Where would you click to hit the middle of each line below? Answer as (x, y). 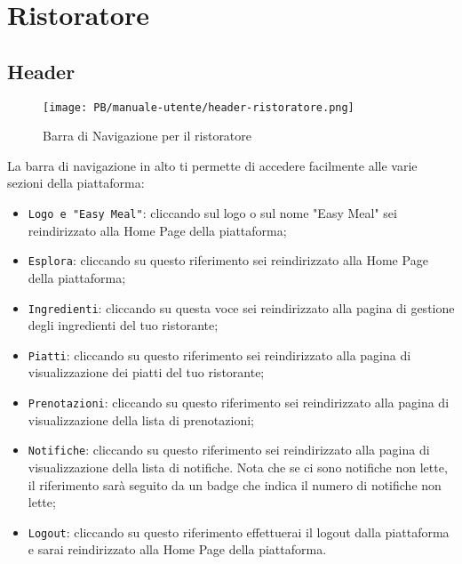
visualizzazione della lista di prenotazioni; (141, 419)
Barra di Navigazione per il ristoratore (147, 136)
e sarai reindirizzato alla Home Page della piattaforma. (177, 549)
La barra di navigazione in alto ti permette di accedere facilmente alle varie (212, 165)
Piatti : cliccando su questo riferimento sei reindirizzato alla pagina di (219, 355)
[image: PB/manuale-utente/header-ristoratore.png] (199, 107)
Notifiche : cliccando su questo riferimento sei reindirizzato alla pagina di (229, 450)
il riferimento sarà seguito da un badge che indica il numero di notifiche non (235, 484)
